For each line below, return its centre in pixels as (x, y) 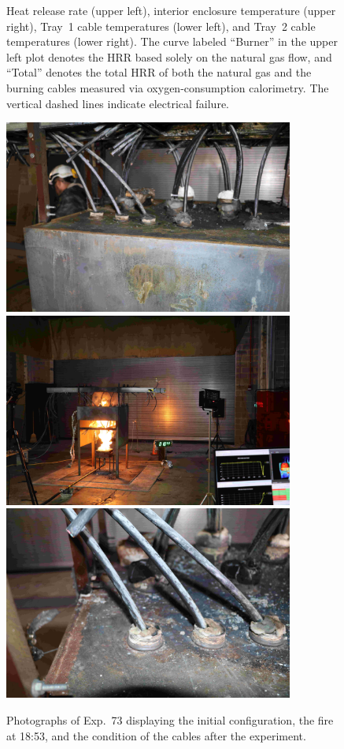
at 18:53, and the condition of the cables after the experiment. (156, 735)
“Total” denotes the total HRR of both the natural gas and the (159, 72)
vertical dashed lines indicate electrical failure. (118, 103)
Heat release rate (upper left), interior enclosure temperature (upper (171, 10)
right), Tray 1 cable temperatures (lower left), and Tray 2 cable (161, 26)
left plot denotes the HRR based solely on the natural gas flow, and (169, 56)
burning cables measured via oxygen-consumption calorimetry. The (168, 87)
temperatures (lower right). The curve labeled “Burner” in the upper (172, 41)
